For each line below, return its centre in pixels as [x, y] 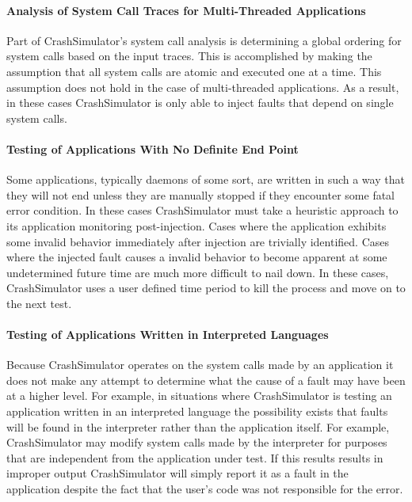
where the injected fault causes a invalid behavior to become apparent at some [197, 257]
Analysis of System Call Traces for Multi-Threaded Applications [186, 10]
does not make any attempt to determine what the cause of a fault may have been [206, 380]
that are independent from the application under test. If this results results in [195, 457]
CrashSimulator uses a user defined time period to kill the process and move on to [206, 288]
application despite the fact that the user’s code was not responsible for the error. [205, 489]
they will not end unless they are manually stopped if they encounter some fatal [200, 194]
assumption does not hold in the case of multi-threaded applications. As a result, [203, 87]
